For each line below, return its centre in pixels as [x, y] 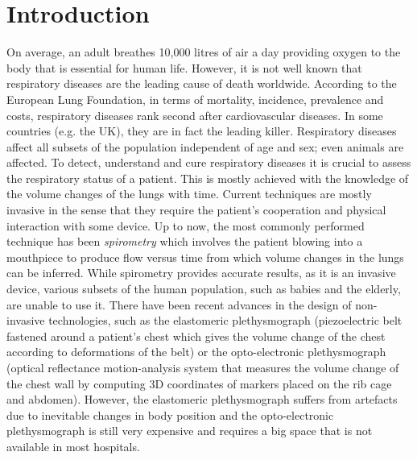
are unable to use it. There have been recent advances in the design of [179, 304]
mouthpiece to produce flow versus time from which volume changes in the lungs [205, 257]
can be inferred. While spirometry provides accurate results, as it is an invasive [201, 273]
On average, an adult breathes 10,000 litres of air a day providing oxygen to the [204, 52]
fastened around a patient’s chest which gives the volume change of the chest [196, 336]
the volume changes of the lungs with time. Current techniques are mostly [189, 194]
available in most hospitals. [73, 446]
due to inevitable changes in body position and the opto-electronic [170, 414]
